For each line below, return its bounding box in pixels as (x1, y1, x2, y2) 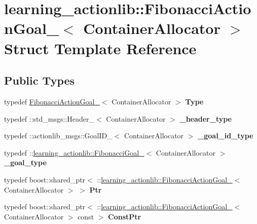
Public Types (4, 72, 75, 88)
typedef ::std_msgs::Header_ (4, 113, 94, 124)
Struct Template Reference (4, 38, 197, 58)
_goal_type (4, 157, 47, 168)
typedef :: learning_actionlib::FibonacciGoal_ (4, 147, 144, 158)
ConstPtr (108, 211, 141, 221)
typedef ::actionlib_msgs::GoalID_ (4, 130, 113, 141)
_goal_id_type (198, 130, 253, 141)
